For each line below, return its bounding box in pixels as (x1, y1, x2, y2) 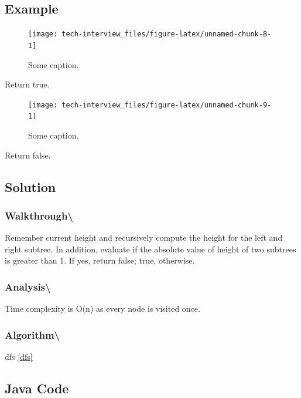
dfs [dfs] (5, 350, 33, 363)
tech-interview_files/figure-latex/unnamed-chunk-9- (61, 100, 272, 109)
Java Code (5, 379, 69, 397)
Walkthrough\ (5, 208, 73, 222)
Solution (5, 177, 56, 195)
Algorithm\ (5, 327, 60, 342)
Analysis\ (5, 279, 51, 294)
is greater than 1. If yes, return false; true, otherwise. (5, 254, 195, 267)
